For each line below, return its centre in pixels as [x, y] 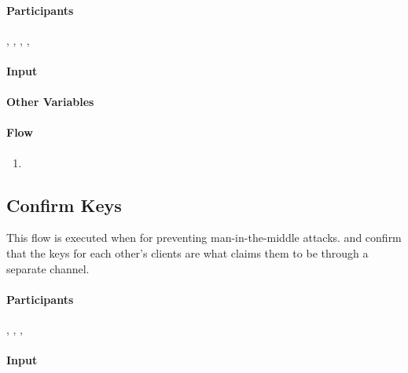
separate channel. [48, 268]
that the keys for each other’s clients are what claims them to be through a [187, 252]
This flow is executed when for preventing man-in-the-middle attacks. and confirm [204, 238]
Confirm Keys [64, 205]
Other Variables [50, 102]
